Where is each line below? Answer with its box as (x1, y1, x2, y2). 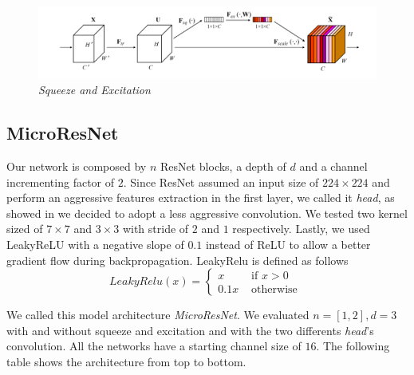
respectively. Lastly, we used (232, 220, 370, 237)
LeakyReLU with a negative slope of (6, 236, 184, 253)
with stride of (122, 220, 189, 237)
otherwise (251, 284, 298, 296)
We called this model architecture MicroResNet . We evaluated (6, 306, 310, 323)
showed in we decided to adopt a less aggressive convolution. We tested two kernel (6, 204, 408, 221)
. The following (316, 337, 390, 354)
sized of (6, 220, 43, 237)
